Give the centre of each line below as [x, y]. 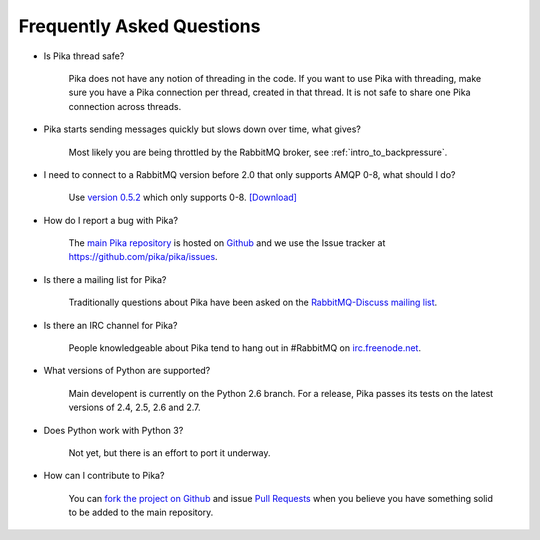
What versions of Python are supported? [127, 371]
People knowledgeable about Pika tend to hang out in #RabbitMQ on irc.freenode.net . [245, 348]
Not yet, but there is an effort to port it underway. [169, 452]
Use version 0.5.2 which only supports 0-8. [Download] [182, 197]
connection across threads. [125, 106]
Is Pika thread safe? [84, 56]
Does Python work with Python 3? [113, 430]
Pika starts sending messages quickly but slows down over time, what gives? [202, 129]
